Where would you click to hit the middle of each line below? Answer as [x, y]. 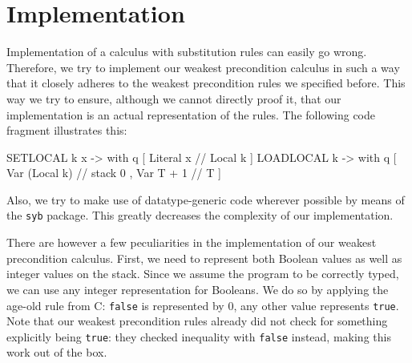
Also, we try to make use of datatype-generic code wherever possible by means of [206, 199]
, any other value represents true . [316, 305]
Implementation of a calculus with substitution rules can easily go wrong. [187, 52]
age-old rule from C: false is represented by [115, 305]
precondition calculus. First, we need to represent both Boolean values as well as [204, 258]
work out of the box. [57, 352]
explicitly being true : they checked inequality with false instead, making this [199, 336]
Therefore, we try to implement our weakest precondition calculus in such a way [203, 67]
